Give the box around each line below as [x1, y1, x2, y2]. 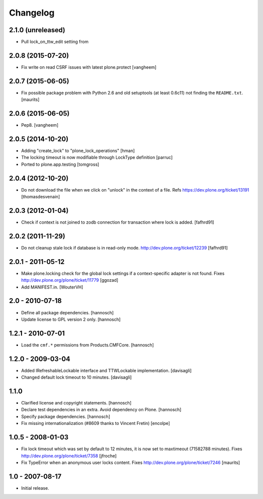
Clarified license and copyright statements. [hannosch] [21, 400, 131, 406]
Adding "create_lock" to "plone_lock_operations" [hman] [21, 148, 135, 154]
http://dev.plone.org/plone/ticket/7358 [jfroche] [21, 453, 117, 459]
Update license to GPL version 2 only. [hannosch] [21, 316, 121, 322]
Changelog [9, 7, 55, 18]
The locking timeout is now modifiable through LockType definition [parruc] [21, 154, 173, 160]
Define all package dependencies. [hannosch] [21, 309, 114, 315]
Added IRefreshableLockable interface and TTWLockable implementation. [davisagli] [21, 367, 192, 373]
